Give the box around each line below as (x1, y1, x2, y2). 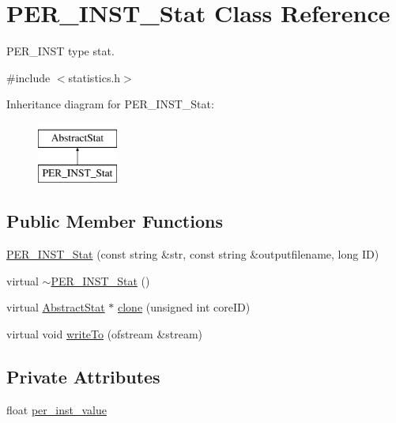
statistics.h (68, 69, 121, 85)
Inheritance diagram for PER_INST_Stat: (6, 96, 214, 112)
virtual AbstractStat (6, 299, 105, 315)
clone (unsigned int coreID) (117, 299, 251, 315)
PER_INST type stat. (6, 43, 115, 59)
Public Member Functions (6, 209, 223, 233)
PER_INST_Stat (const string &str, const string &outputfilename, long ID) (6, 246, 379, 262)
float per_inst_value (6, 401, 107, 417)
